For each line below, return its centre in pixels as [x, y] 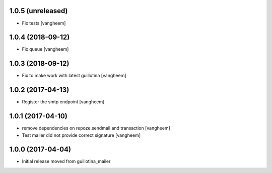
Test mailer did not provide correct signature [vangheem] [81, 135]
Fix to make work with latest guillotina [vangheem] [74, 76]
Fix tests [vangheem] [44, 23]
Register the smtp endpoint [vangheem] [63, 102]
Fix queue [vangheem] [45, 49]
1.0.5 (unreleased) [39, 11]
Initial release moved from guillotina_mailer [66, 161]
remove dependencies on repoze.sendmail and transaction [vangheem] [96, 128]
